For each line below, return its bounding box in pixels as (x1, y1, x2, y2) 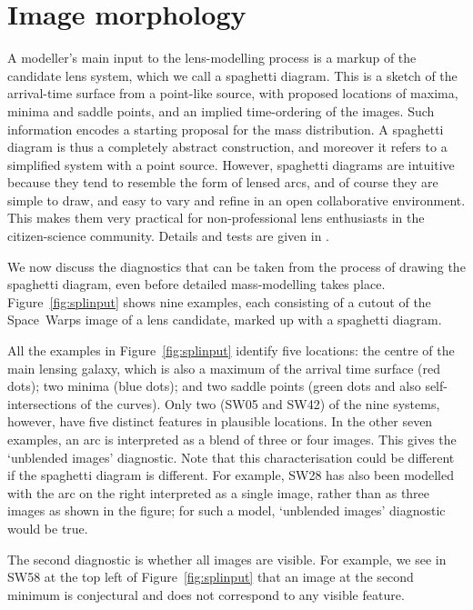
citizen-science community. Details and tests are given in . (7, 226, 330, 245)
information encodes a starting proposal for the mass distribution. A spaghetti (7, 119, 444, 138)
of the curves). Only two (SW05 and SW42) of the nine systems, (80, 394, 440, 413)
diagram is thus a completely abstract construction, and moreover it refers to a (7, 137, 448, 156)
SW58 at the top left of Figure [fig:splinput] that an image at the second (7, 567, 414, 586)
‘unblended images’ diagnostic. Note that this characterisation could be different (7, 447, 455, 466)
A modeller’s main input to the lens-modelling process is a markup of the (7, 48, 417, 67)
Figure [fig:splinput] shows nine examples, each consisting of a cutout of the (7, 292, 431, 311)
